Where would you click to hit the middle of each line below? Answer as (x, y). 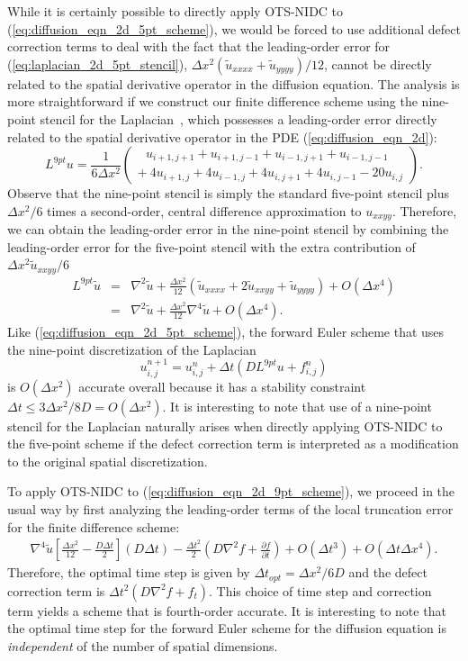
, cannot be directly (378, 63)
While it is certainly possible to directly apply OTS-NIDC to (175, 11)
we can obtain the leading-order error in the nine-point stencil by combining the (228, 229)
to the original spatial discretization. (108, 461)
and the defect (388, 572)
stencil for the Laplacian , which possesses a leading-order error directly (238, 118)
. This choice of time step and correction (320, 590)
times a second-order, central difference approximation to (204, 210)
